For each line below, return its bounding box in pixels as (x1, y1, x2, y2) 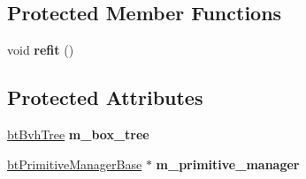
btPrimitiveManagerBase (7, 154, 142, 173)
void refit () (7, 41, 74, 59)
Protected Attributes (7, 84, 203, 111)
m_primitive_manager (156, 154, 300, 173)
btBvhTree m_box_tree (7, 125, 149, 143)
